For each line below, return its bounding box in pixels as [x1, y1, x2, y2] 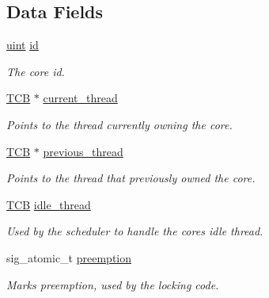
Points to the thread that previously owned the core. [6, 170, 256, 186]
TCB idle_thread [6, 196, 91, 212]
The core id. [6, 63, 65, 79]
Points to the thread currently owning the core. [6, 116, 233, 132]
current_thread [43, 90, 118, 106]
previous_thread [43, 143, 123, 159]
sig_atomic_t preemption [6, 249, 132, 266]
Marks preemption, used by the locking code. [6, 276, 219, 292]
